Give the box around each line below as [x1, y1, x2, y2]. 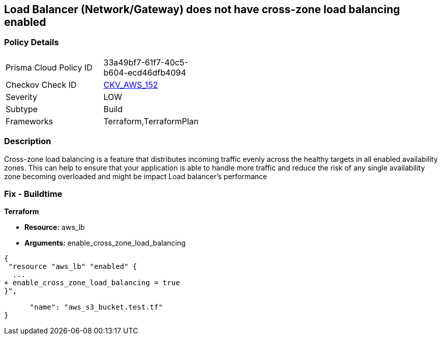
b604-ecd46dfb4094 [103, 67, 186, 78]
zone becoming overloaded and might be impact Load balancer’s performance [4, 172, 268, 181]
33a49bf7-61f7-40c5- [103, 57, 188, 67]
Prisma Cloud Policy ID [6, 62, 93, 73]
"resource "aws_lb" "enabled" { [8, 262, 137, 271]
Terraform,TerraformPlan [103, 116, 199, 126]
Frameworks [6, 116, 53, 126]
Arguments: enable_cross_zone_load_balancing [24, 239, 186, 248]
